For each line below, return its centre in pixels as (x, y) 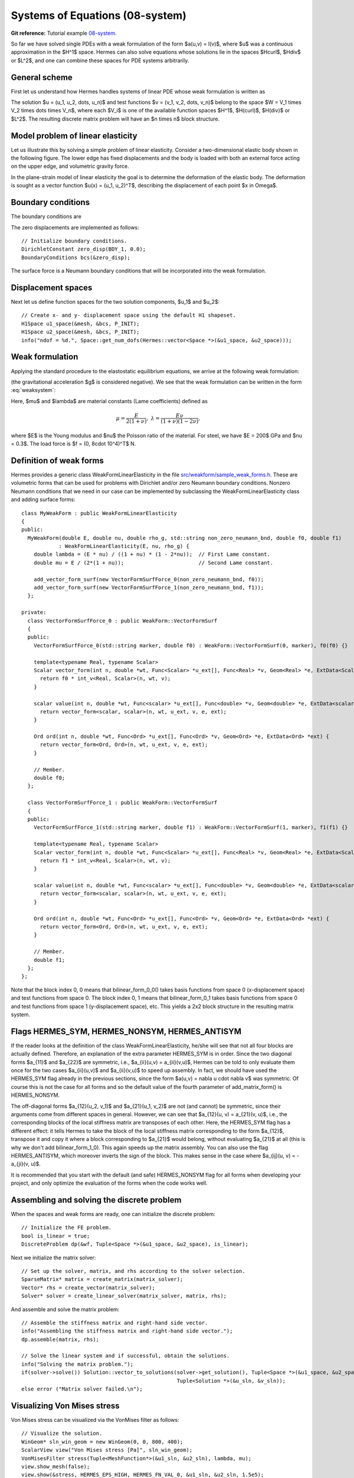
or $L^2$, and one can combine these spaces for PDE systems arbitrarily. (100, 60)
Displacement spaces (52, 288)
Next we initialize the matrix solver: (53, 1257)
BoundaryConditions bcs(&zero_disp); (76, 257)
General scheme (42, 77)
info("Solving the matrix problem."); (78, 1364)
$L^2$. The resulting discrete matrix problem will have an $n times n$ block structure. (115, 119)
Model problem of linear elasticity (74, 136)
